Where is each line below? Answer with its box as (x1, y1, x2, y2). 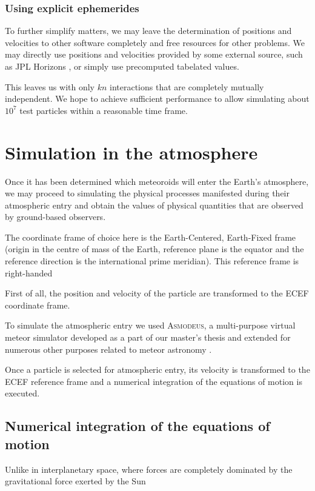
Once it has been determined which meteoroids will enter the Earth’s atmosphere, (5, 175, 309, 187)
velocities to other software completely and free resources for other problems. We (5, 36, 305, 48)
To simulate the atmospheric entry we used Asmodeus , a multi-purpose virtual (5, 319, 296, 332)
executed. (5, 387, 40, 399)
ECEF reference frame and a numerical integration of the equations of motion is (5, 375, 302, 387)
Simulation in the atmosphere (5, 139, 258, 164)
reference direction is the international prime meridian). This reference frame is (5, 255, 299, 267)
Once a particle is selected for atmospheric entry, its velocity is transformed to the (5, 363, 310, 376)
